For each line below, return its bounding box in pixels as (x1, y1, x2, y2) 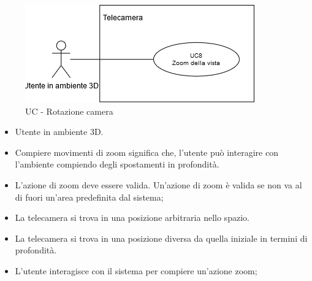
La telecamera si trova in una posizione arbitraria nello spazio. (15, 211, 249, 224)
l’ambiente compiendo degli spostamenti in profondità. (15, 158, 219, 171)
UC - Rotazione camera (25, 104, 113, 117)
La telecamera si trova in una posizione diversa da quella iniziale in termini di (15, 231, 308, 244)
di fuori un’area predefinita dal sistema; (15, 190, 164, 203)
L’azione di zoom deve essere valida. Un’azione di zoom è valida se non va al (15, 178, 302, 191)
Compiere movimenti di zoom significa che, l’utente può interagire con (15, 145, 278, 158)
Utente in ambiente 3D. (15, 125, 104, 138)
